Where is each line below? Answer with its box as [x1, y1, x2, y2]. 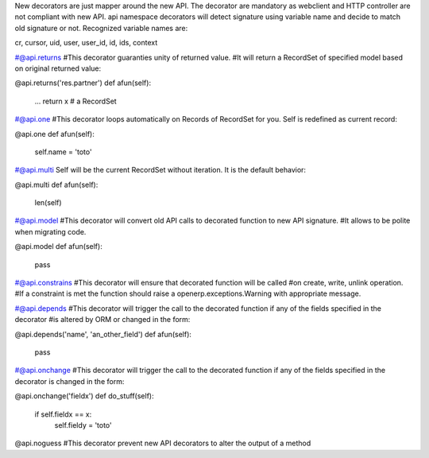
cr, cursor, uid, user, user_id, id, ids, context [14, 38, 158, 48]
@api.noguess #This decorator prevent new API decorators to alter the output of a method [14, 438, 311, 448]
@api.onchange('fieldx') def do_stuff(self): [14, 391, 154, 401]
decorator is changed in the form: [14, 376, 125, 386]
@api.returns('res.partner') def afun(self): [14, 78, 151, 87]
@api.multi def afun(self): [14, 180, 99, 189]
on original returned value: [14, 64, 102, 73]
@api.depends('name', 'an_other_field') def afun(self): [14, 329, 192, 339]
